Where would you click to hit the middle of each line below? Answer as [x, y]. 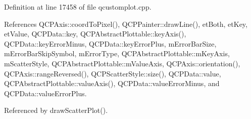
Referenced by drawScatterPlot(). [56, 110]
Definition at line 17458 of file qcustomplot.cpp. [78, 7]
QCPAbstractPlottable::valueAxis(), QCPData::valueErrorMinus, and [112, 83]
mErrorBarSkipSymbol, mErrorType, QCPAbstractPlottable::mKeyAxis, [117, 53]
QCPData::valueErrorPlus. [45, 93]
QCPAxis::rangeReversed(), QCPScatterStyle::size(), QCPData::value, [113, 73]
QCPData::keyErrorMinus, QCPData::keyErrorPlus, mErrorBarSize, [110, 43]
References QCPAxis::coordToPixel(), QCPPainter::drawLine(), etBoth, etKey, [126, 24]
